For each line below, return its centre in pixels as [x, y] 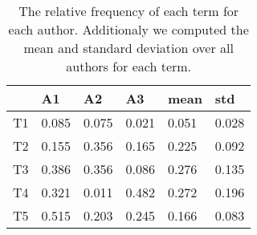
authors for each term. [129, 66]
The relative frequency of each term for [129, 11]
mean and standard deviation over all [128, 48]
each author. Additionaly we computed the [128, 29]
